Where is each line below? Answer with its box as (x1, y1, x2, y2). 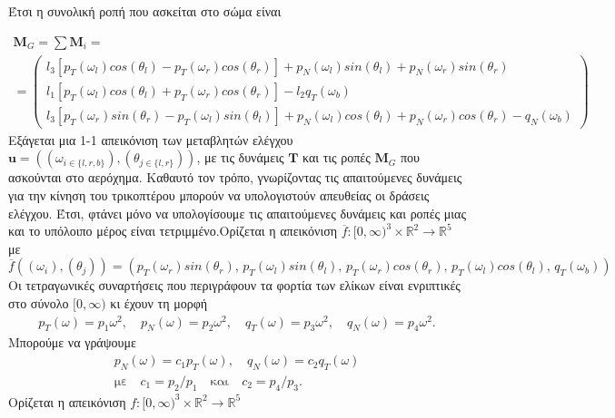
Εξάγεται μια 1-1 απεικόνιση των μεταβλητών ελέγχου (8, 130, 293, 149)
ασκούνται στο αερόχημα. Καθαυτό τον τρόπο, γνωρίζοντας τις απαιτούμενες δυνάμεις (8, 168, 462, 187)
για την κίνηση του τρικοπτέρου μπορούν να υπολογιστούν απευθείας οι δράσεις (8, 186, 430, 204)
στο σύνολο (8, 293, 69, 312)
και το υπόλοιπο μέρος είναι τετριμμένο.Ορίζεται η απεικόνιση (8, 221, 338, 240)
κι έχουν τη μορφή (110, 293, 208, 312)
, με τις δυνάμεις (196, 148, 284, 167)
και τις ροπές (303, 148, 371, 167)
